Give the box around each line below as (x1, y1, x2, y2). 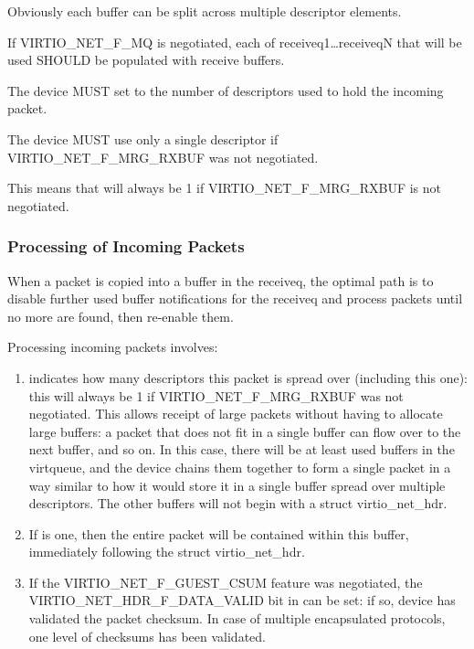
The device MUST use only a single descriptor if (7, 129, 279, 148)
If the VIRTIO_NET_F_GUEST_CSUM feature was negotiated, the (28, 572, 423, 591)
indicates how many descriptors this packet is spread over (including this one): (28, 367, 468, 387)
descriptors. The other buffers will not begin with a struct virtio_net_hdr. (28, 494, 448, 513)
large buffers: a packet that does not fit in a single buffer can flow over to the (28, 421, 461, 441)
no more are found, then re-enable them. (7, 306, 234, 325)
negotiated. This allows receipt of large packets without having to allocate (28, 404, 443, 423)
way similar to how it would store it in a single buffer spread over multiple (28, 475, 446, 495)
